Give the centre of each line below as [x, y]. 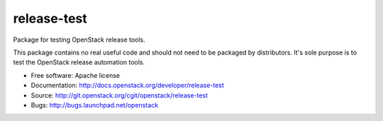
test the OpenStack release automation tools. [79, 62]
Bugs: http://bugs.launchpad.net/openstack [95, 105]
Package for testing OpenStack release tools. [79, 40]
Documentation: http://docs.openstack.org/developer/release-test [128, 86]
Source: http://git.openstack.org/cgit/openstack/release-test [120, 95]
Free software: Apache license [76, 75]
